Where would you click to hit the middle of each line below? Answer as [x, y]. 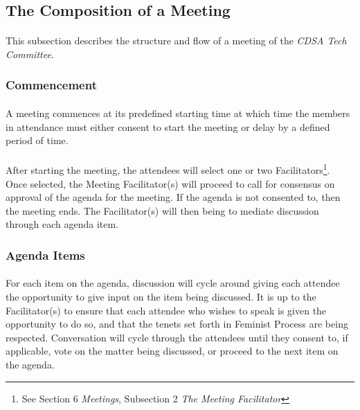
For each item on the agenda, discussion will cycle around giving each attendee [173, 283]
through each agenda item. [62, 224]
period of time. [37, 140]
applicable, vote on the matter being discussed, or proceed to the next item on [172, 351]
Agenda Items [45, 255]
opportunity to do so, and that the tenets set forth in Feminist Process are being [177, 324]
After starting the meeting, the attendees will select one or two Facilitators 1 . [168, 169]
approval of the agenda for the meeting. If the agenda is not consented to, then [173, 197]
